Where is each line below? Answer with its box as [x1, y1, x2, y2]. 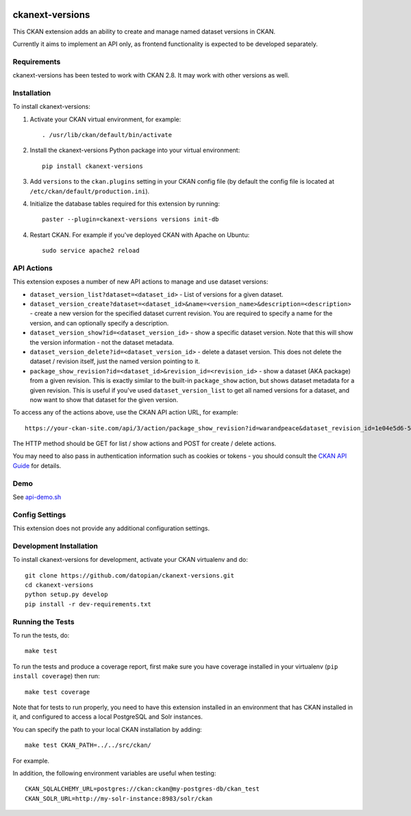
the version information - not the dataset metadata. [29, 338, 174, 346]
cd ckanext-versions [25, 581, 94, 589]
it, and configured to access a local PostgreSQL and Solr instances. [12, 713, 203, 721]
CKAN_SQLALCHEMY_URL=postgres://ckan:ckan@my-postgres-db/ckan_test [25, 785, 260, 793]
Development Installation [12, 541, 99, 551]
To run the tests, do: [12, 631, 70, 639]
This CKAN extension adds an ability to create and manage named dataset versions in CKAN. [12, 27, 275, 36]
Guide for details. [12, 461, 62, 469]
